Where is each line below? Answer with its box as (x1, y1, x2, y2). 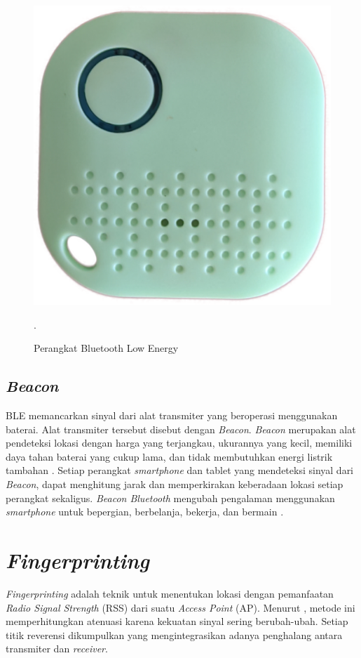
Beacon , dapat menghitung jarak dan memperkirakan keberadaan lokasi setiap (6, 477, 343, 492)
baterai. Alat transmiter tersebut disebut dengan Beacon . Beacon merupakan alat (6, 421, 356, 436)
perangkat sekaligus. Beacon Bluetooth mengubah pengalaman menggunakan (6, 490, 335, 505)
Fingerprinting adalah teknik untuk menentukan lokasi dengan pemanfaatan (6, 586, 334, 600)
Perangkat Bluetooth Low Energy (34, 341, 179, 355)
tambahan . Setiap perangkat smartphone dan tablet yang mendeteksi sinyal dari (6, 463, 354, 478)
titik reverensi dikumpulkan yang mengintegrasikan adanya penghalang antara (6, 627, 343, 642)
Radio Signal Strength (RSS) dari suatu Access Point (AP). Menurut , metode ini (6, 600, 355, 614)
